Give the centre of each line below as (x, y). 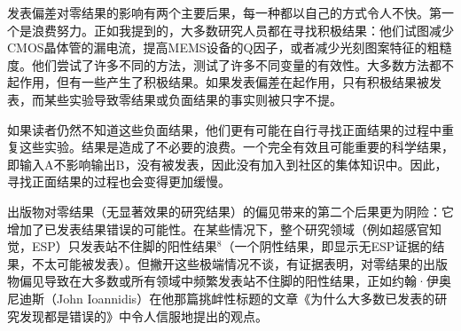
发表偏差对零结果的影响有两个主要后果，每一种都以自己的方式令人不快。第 (224, 12)
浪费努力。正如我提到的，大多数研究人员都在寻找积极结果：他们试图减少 (242, 30)
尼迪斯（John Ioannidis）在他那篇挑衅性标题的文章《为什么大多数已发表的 (221, 298)
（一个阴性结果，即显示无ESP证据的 (327, 246)
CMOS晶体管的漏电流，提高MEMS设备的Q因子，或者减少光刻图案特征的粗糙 (230, 47)
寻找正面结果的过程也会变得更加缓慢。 (119, 181)
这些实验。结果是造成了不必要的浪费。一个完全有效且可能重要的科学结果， (236, 147)
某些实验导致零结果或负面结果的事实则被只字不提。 (193, 99)
